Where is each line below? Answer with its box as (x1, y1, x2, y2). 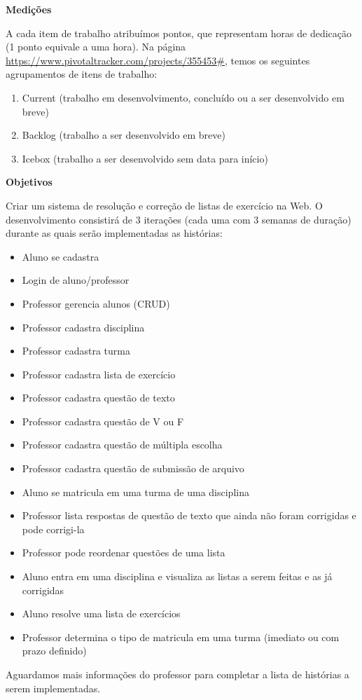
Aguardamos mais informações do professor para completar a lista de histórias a (6, 667, 349, 681)
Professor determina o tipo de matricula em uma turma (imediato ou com (22, 629, 340, 644)
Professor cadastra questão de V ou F (22, 413, 184, 428)
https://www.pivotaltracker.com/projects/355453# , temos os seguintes (6, 53, 310, 67)
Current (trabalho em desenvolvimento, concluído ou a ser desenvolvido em (22, 90, 344, 104)
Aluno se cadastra (22, 249, 99, 263)
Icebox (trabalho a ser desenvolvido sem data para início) (22, 151, 268, 165)
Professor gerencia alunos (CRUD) (22, 296, 170, 310)
